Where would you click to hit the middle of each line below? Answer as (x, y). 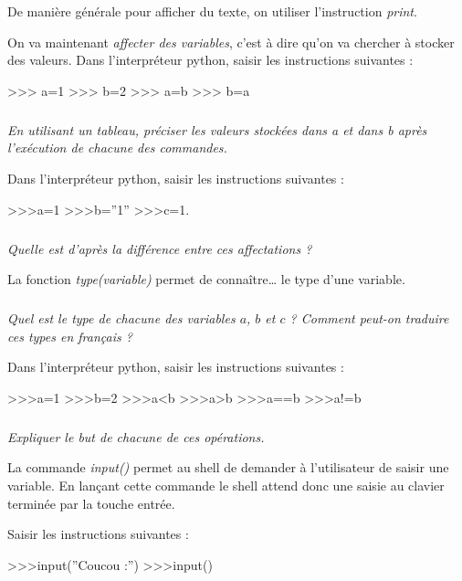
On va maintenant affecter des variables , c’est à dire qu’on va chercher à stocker (231, 42)
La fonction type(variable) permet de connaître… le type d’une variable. (206, 279)
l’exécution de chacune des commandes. (117, 148)
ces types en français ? (70, 336)
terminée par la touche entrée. (91, 503)
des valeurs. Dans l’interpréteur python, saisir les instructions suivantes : (210, 60)
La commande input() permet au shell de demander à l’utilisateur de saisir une (228, 467)
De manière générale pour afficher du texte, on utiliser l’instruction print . (212, 11)
